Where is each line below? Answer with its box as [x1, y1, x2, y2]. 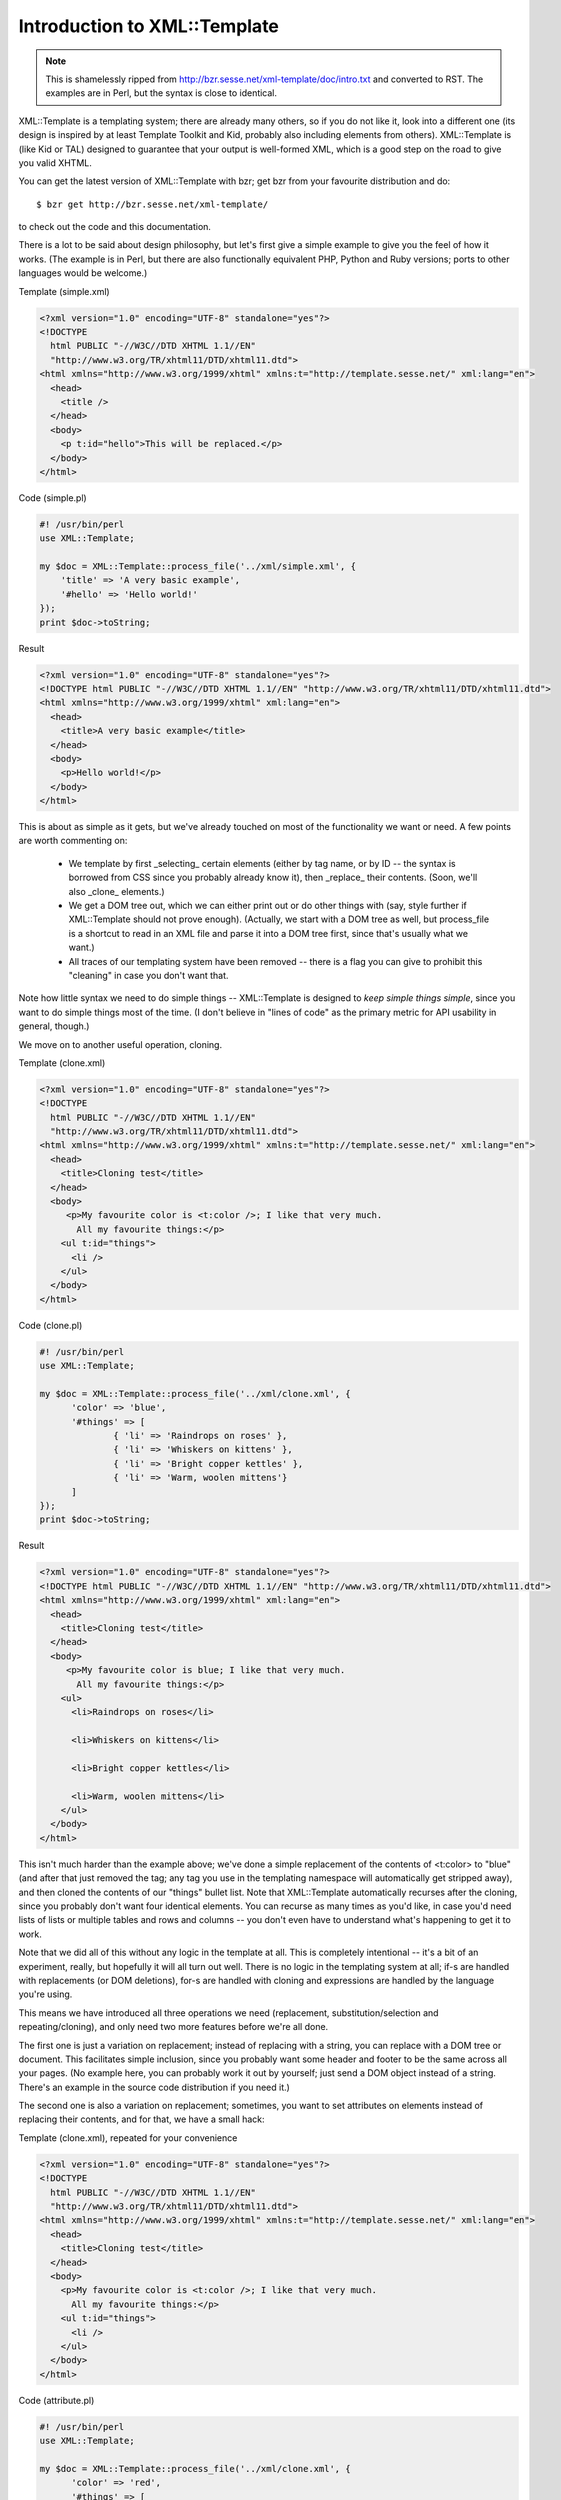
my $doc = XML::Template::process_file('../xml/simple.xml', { [39, 561, 357, 572]
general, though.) [18, 1020, 90, 1032]
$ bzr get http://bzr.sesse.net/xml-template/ [36, 198, 269, 210]
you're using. [18, 1988, 73, 2000]
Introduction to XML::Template [18, 15, 280, 37]
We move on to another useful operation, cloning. [18, 1038, 223, 1050]
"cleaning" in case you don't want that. [68, 969, 229, 981]
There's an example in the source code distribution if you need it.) [18, 2081, 290, 2093]
